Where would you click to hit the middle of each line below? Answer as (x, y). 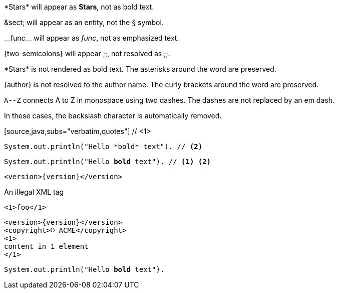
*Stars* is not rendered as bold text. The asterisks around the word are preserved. (140, 69)
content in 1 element (46, 246)
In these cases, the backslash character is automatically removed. (113, 116)
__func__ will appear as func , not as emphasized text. (92, 38)
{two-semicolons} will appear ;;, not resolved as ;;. (87, 53)
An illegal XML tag (34, 192)
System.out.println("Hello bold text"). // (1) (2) (108, 162)
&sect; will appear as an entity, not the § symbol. (84, 22)
